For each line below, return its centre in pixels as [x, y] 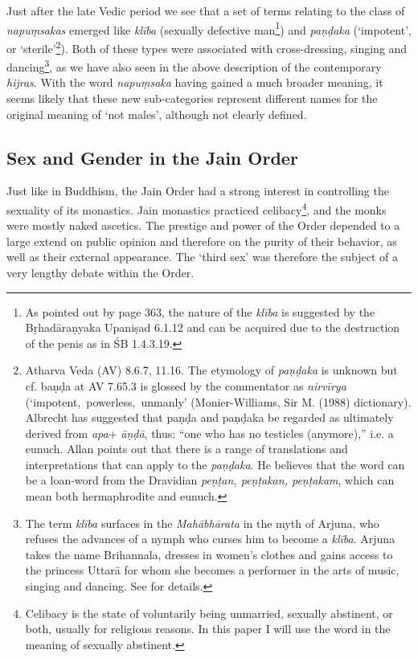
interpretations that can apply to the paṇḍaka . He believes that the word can [215, 464]
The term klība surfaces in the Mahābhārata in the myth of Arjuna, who [202, 523]
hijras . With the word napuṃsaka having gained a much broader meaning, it [195, 82]
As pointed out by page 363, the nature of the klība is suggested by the [200, 311]
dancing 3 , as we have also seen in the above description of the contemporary [194, 65]
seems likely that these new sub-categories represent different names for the [192, 98]
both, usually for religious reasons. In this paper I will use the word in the [208, 629]
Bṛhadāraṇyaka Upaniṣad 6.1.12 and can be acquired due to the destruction [213, 327]
